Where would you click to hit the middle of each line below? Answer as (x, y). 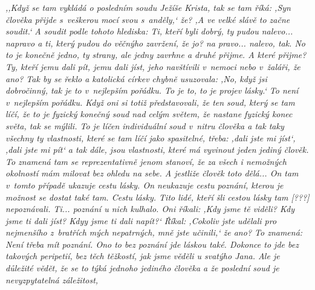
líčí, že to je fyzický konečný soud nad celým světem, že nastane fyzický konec (149, 114)
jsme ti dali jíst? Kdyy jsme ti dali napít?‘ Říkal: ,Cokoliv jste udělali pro (141, 220)
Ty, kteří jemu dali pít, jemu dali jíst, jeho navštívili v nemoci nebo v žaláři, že (153, 66)
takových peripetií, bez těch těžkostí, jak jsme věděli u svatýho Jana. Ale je (143, 256)
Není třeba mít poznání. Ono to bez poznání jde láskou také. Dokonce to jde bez (152, 244)
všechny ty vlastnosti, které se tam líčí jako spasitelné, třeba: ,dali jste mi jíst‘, (151, 137)
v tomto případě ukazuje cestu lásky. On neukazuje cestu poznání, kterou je (145, 185)
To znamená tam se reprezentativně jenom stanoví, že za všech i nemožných (146, 161)
